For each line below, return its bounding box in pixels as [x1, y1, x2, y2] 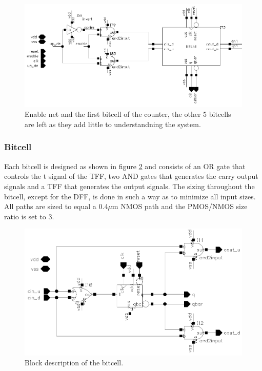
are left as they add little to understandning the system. [25, 118, 201, 129]
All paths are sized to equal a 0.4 [4, 201, 108, 212]
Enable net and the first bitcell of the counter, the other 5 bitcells [25, 109, 231, 119]
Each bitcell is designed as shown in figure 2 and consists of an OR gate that [4, 160, 246, 171]
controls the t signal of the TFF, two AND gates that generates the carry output [4, 171, 258, 181]
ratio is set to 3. [4, 211, 54, 221]
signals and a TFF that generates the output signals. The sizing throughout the [4, 180, 255, 191]
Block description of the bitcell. [25, 357, 124, 368]
